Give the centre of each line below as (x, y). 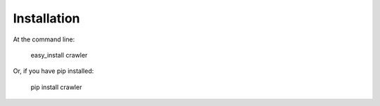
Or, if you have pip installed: (53, 71)
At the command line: (44, 39)
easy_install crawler (59, 55)
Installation (46, 18)
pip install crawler (56, 87)
